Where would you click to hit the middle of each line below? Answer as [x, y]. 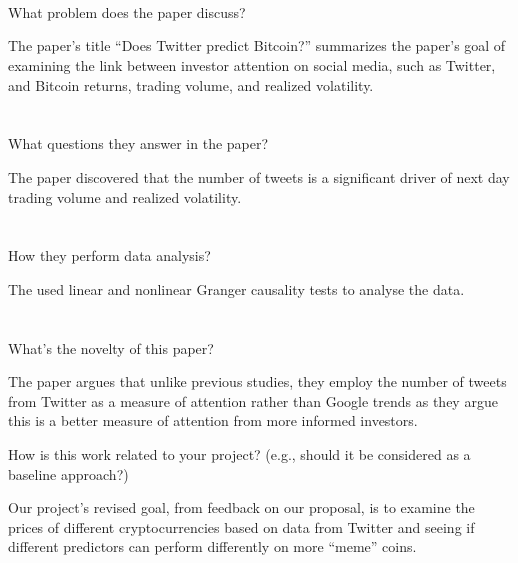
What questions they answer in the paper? [138, 143]
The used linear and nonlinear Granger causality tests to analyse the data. [236, 288]
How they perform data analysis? [109, 255]
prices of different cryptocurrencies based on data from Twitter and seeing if [241, 526]
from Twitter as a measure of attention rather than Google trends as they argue [253, 400]
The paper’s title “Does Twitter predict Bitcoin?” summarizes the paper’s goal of [257, 45]
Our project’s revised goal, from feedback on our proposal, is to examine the [241, 507]
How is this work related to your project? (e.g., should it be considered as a [239, 454]
